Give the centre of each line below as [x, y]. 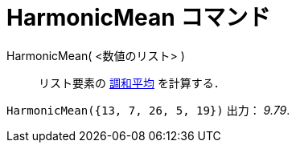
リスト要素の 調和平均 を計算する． [132, 83]
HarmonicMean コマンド [139, 18]
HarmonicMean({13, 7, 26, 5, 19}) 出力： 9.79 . [148, 110]
